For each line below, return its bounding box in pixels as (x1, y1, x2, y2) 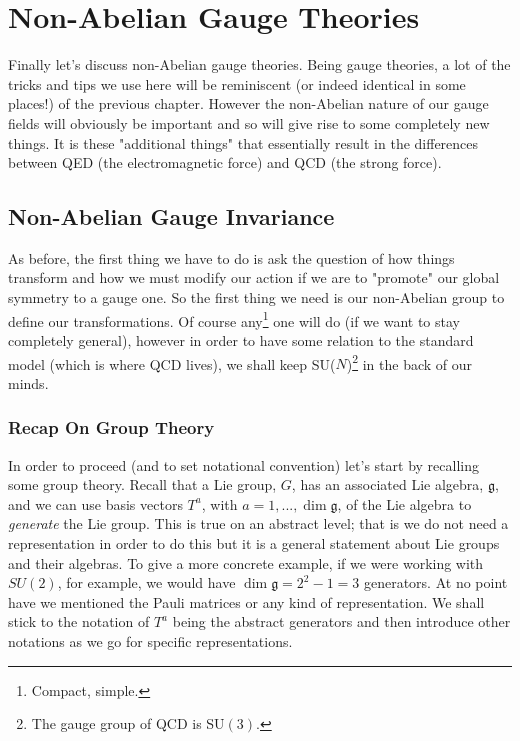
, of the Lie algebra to (337, 493, 472, 514)
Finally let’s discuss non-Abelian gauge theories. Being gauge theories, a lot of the (8, 54, 511, 75)
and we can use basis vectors (8, 493, 183, 514)
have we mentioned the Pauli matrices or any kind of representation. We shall (8, 591, 485, 612)
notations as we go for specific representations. (8, 630, 293, 651)
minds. (8, 372, 49, 393)
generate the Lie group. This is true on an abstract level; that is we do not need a (8, 513, 509, 534)
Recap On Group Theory (8, 415, 215, 440)
